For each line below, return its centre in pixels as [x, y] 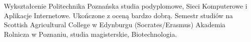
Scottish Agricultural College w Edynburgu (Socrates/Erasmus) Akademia [115, 25]
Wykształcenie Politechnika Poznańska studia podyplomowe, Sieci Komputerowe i [126, 6]
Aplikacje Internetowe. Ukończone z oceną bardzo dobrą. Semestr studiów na [118, 15]
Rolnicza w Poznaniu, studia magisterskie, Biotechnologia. [91, 34]
